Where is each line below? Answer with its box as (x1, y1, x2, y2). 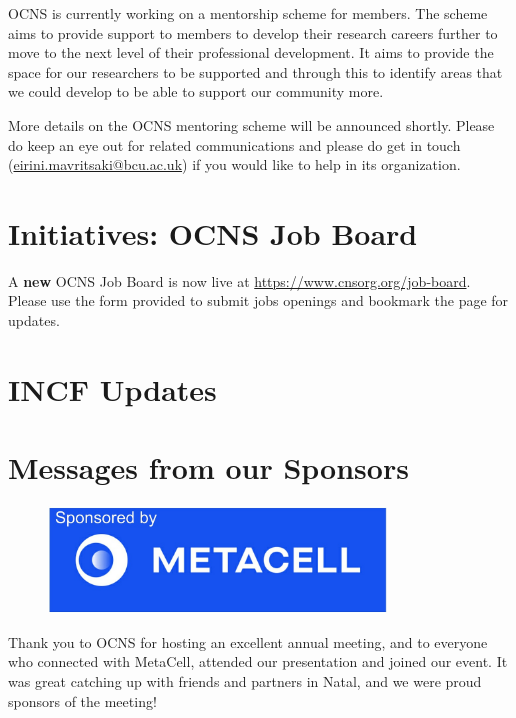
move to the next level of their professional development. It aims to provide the (8, 42, 494, 63)
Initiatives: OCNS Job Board (8, 212, 418, 253)
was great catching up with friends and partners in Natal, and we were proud (8, 670, 482, 691)
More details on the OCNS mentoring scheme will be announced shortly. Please (8, 114, 495, 135)
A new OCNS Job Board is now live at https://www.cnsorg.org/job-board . (8, 270, 471, 291)
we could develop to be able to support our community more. (8, 81, 384, 102)
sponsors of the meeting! (8, 690, 157, 711)
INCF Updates (8, 368, 217, 409)
